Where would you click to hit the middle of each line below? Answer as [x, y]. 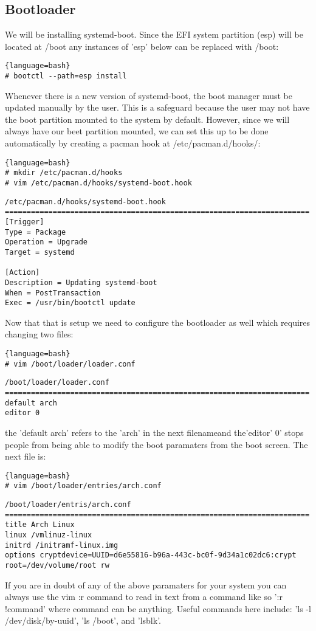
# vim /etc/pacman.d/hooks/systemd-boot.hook [98, 183]
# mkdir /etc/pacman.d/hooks [64, 173]
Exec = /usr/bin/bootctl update [70, 303]
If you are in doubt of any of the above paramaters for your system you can [146, 584]
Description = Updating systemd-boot [81, 282]
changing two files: [39, 334]
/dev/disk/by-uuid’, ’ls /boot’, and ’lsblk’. [83, 620]
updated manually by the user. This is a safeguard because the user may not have [157, 107]
